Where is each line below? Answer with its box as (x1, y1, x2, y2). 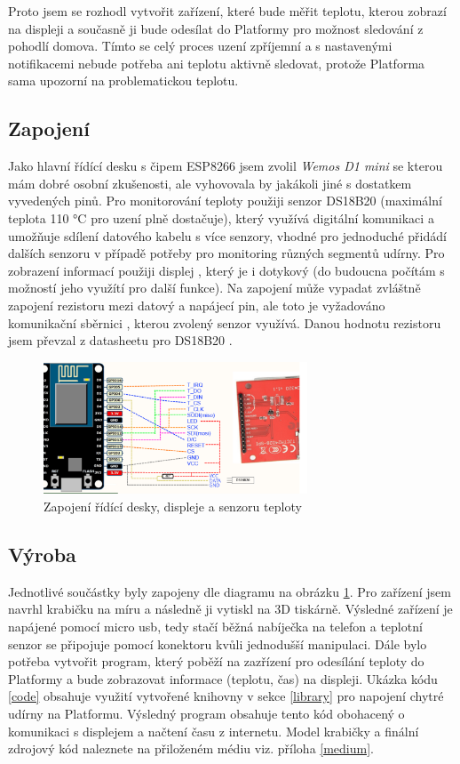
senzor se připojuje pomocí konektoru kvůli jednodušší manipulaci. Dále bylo (8, 634, 427, 653)
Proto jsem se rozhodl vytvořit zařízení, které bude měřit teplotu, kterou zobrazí (8, 2, 447, 20)
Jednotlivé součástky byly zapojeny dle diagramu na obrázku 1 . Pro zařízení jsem (8, 582, 451, 600)
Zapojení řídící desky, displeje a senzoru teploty (44, 496, 302, 515)
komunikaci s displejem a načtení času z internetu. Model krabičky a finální (8, 721, 419, 740)
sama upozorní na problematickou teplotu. (8, 71, 239, 90)
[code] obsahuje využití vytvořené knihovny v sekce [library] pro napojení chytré (8, 687, 444, 705)
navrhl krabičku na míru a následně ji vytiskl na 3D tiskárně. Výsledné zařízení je (8, 599, 453, 618)
